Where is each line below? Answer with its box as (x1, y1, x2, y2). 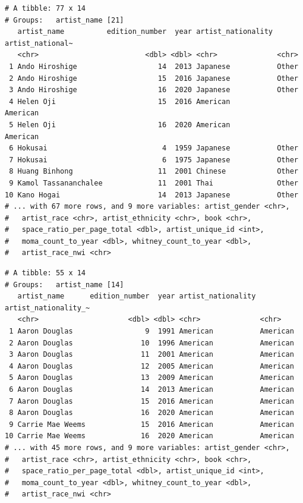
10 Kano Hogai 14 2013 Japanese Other (5, 190, 298, 199)
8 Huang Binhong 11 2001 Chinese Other (9, 167, 298, 176)
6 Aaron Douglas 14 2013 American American (9, 385, 294, 394)
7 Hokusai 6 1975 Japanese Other (9, 155, 298, 164)
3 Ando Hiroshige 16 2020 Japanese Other (9, 86, 298, 95)
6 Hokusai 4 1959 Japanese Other (9, 144, 298, 153)
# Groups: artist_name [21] (5, 15, 124, 24)
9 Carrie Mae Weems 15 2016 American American (9, 420, 294, 429)
